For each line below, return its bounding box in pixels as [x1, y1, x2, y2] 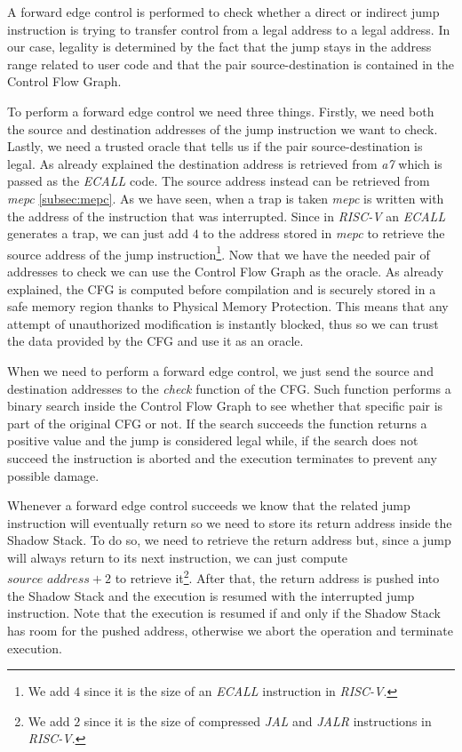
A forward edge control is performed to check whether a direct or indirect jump [7, 3, 440, 20]
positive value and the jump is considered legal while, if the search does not [7, 431, 418, 450]
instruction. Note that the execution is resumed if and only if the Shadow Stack [7, 604, 441, 622]
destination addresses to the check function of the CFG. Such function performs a [7, 379, 451, 397]
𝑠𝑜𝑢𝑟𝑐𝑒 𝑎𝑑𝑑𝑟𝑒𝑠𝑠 [7, 573, 90, 587]
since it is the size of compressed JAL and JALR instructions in [84, 711, 432, 730]
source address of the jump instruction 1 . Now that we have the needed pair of [7, 242, 430, 263]
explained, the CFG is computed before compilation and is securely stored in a [7, 279, 436, 298]
